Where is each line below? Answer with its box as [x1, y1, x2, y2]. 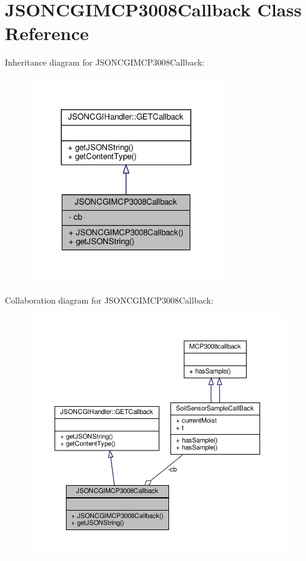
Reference [5, 21, 89, 46]
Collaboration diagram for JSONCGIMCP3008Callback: [5, 293, 214, 306]
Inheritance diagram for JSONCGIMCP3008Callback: [5, 56, 205, 69]
